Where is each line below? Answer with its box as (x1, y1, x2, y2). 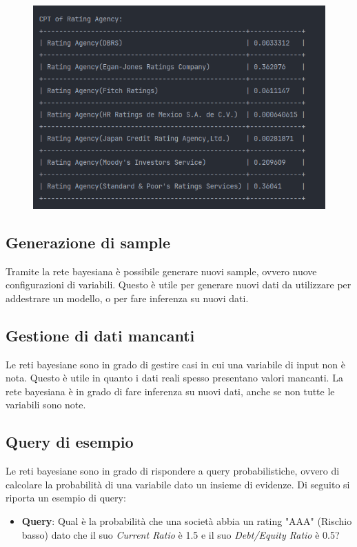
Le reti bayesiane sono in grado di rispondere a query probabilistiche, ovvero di (6, 464, 340, 478)
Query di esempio (6, 431, 134, 452)
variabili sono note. (6, 397, 86, 412)
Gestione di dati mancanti (6, 324, 195, 346)
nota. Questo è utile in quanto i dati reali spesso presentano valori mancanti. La (6, 370, 343, 385)
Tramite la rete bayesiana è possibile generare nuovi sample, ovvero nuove (6, 263, 317, 278)
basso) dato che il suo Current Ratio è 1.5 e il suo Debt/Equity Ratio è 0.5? (21, 527, 340, 541)
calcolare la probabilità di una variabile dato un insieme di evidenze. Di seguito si (6, 477, 350, 491)
